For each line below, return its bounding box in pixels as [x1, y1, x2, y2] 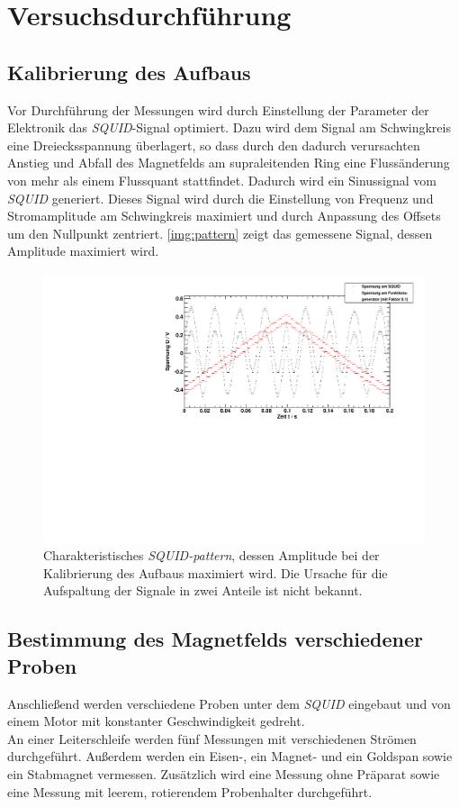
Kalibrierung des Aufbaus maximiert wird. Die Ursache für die [43, 563, 388, 582]
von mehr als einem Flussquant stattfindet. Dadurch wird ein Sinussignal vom [7, 170, 436, 189]
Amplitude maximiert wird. [7, 241, 159, 260]
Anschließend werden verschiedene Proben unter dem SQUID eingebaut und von [7, 694, 451, 712]
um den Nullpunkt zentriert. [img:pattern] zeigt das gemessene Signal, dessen [7, 223, 433, 242]
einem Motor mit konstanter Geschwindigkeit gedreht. [7, 712, 305, 730]
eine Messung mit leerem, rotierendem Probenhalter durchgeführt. [7, 782, 373, 801]
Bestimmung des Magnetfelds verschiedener [7, 625, 423, 653]
